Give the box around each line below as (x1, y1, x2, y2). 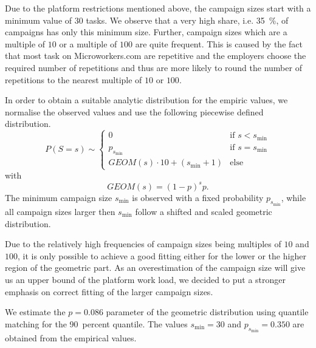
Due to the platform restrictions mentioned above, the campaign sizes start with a (5, 2, 311, 14)
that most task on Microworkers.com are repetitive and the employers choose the (5, 49, 306, 62)
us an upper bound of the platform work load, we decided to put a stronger (5, 273, 286, 285)
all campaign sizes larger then (5, 205, 115, 217)
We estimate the (5, 305, 66, 318)
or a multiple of (59, 37, 117, 50)
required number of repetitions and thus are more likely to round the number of (5, 61, 302, 73)
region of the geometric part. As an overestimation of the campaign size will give (5, 261, 306, 274)
